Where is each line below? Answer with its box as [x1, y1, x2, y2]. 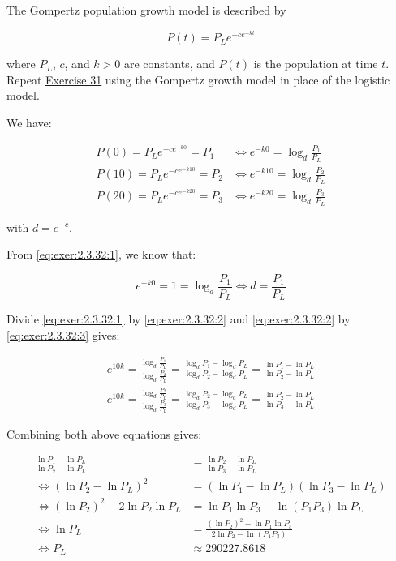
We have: [6, 114, 52, 131]
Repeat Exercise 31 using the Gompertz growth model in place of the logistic [6, 71, 390, 88]
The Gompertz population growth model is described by [6, 2, 286, 18]
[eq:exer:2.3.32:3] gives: [6, 326, 120, 343]
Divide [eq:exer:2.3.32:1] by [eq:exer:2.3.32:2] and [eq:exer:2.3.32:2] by [6, 310, 351, 328]
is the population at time [253, 55, 378, 72]
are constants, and [123, 55, 215, 72]
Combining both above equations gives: [6, 426, 202, 443]
